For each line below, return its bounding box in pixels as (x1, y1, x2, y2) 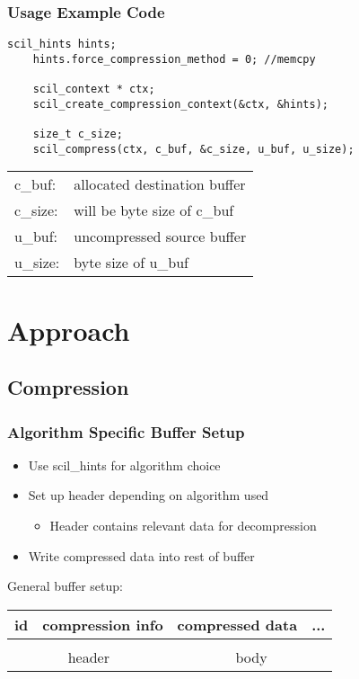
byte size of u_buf (74, 252, 188, 273)
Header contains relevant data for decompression (49, 516, 317, 535)
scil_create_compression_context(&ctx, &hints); (32, 97, 328, 111)
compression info (42, 613, 163, 635)
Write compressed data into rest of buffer (28, 546, 255, 565)
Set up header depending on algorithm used (28, 486, 269, 505)
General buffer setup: (7, 576, 123, 595)
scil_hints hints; (7, 38, 117, 51)
